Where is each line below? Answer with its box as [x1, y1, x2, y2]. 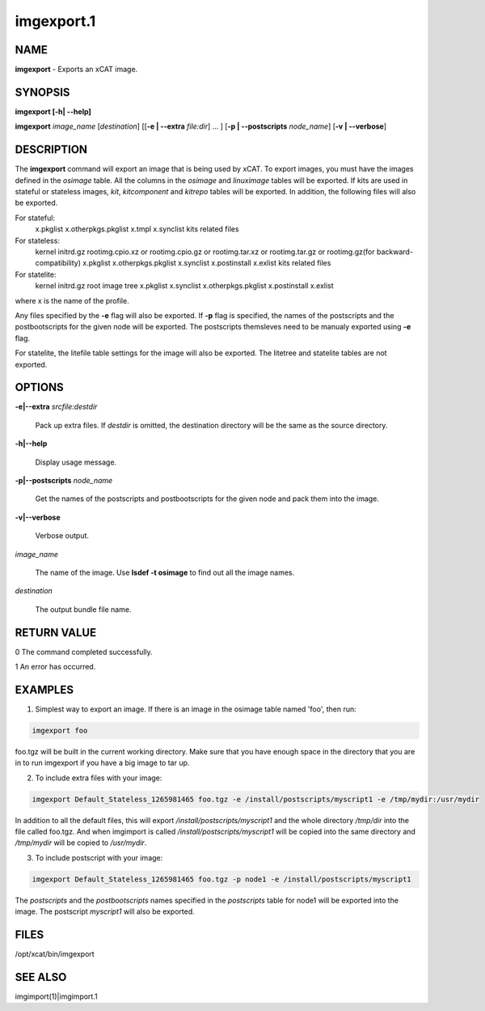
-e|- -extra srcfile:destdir [15, 401, 98, 412]
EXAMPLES [15, 682, 74, 696]
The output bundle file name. [35, 604, 132, 614]
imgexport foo [32, 725, 88, 735]
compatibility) [35, 258, 81, 268]
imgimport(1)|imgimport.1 [15, 992, 98, 1001]
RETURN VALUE [15, 626, 97, 639]
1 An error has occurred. [15, 662, 96, 672]
